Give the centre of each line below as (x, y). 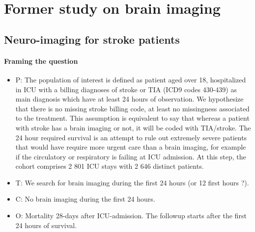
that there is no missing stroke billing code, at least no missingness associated (132, 108)
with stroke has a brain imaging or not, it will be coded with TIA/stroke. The (133, 127)
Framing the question (41, 61)
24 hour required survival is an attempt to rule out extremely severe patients (131, 137)
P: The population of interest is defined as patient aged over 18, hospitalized (131, 79)
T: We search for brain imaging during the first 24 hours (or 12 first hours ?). (132, 182)
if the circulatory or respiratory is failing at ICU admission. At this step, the (131, 156)
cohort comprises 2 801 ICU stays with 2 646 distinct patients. (110, 166)
